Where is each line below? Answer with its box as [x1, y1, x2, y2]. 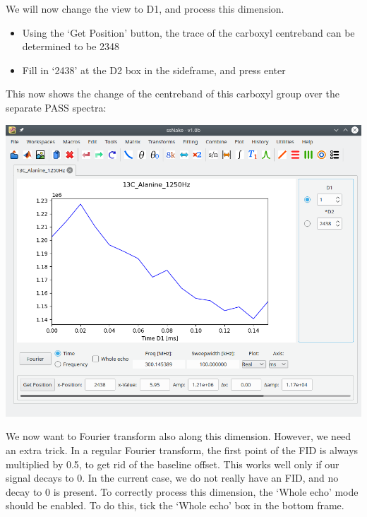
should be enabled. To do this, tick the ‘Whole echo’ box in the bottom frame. [6, 498, 344, 513]
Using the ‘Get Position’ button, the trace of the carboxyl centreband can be [22, 25, 355, 40]
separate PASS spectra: [6, 100, 107, 114]
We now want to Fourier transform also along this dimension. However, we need [6, 429, 351, 444]
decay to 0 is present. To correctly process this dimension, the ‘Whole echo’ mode [6, 484, 359, 499]
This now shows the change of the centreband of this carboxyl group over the [6, 86, 339, 101]
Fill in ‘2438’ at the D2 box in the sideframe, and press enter [22, 62, 286, 77]
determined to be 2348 [22, 39, 120, 54]
